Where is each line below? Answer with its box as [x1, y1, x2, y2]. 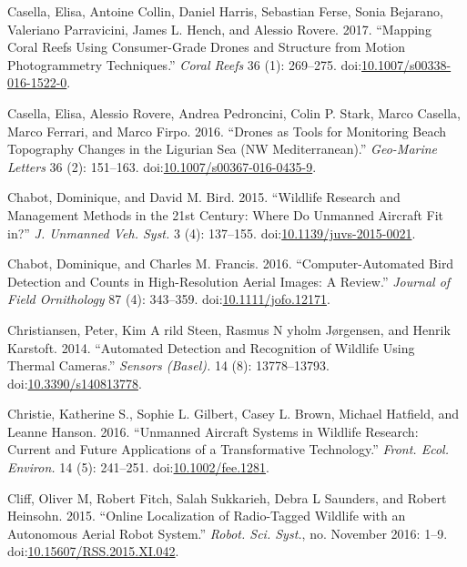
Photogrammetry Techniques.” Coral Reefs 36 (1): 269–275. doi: [7, 55, 362, 74]
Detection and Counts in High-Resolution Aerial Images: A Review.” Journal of [7, 271, 451, 290]
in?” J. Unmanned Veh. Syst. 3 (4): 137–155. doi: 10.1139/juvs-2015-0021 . [7, 223, 416, 242]
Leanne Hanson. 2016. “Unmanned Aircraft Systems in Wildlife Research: [7, 421, 419, 440]
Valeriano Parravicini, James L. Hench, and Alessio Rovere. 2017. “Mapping [7, 19, 431, 38]
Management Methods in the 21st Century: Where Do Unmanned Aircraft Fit [7, 205, 444, 224]
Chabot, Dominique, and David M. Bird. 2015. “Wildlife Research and [7, 187, 401, 207]
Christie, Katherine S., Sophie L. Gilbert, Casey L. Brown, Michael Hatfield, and [7, 404, 460, 423]
